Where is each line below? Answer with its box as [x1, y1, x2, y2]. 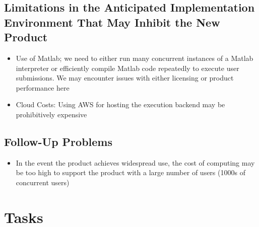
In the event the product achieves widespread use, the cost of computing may [16, 157, 255, 168]
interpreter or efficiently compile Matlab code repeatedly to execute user [16, 62, 239, 73]
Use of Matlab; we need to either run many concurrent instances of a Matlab [16, 52, 253, 63]
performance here [16, 82, 70, 93]
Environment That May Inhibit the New [4, 14, 220, 30]
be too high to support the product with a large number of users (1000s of [16, 167, 245, 178]
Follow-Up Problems [4, 133, 112, 149]
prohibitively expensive [16, 109, 87, 119]
